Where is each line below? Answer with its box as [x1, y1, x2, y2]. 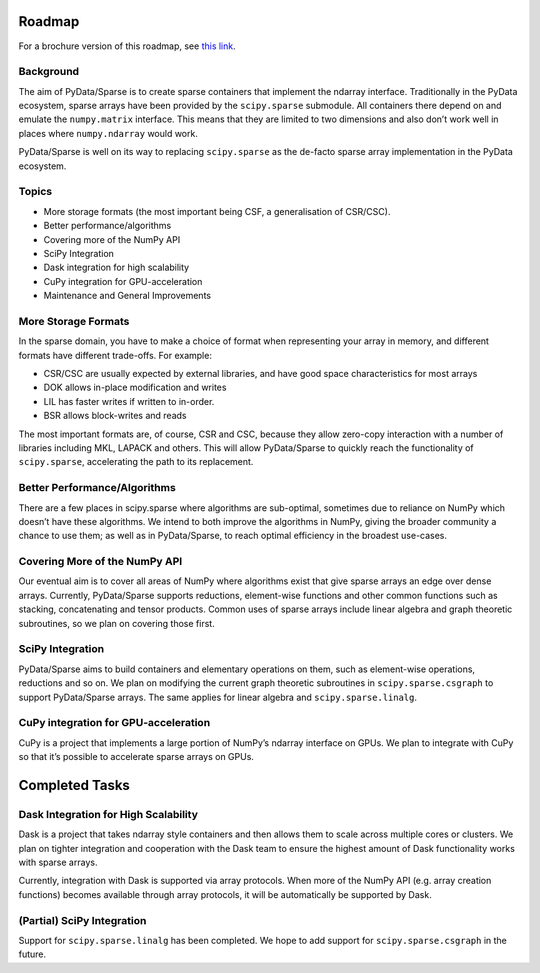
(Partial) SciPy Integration [18, 913, 147, 927]
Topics [18, 185, 53, 199]
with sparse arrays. [18, 856, 98, 868]
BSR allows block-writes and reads [43, 410, 187, 422]
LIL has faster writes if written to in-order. [43, 395, 215, 407]
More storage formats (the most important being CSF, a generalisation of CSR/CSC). [43, 205, 391, 217]
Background [18, 65, 80, 79]
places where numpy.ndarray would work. [18, 127, 199, 139]
